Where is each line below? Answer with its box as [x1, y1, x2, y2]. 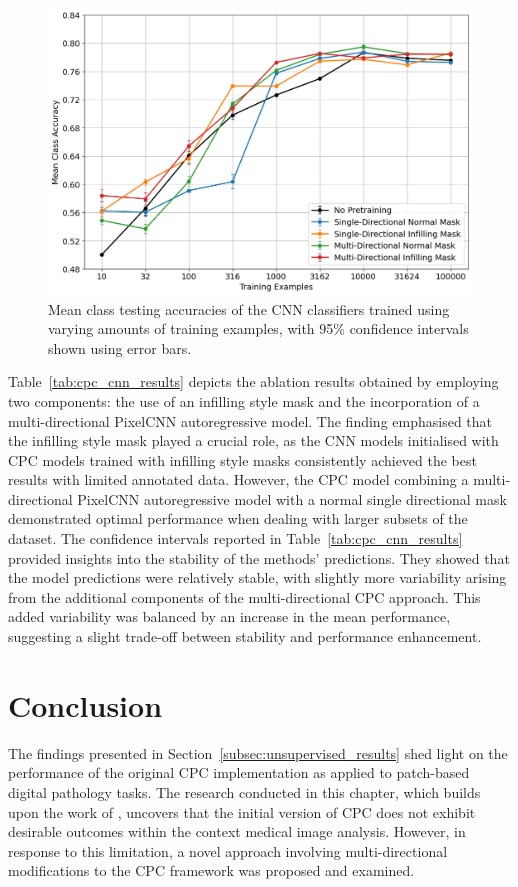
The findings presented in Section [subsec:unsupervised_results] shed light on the [8, 742, 508, 763]
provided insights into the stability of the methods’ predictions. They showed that [8, 547, 510, 568]
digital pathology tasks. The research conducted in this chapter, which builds [8, 781, 481, 802]
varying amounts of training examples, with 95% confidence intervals [48, 318, 469, 339]
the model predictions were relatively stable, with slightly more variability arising [8, 567, 507, 588]
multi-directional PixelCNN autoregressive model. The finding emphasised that [8, 410, 493, 431]
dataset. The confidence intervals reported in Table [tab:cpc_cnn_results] [8, 528, 463, 549]
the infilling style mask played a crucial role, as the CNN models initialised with [8, 430, 499, 451]
